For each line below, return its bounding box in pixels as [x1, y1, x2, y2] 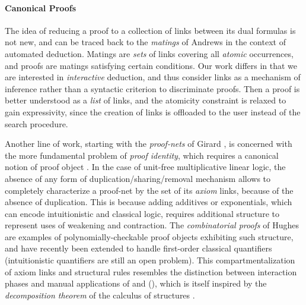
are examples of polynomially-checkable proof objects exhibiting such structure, [5, 230, 294, 243]
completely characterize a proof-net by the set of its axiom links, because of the [5, 184, 294, 196]
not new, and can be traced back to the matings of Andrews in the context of [5, 36, 286, 48]
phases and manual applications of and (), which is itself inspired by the [5, 277, 267, 290]
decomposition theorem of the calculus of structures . [5, 288, 195, 301]
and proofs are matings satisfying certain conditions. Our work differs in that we [5, 59, 298, 71]
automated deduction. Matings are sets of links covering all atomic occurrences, [5, 47, 294, 59]
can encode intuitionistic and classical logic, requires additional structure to [5, 207, 279, 219]
